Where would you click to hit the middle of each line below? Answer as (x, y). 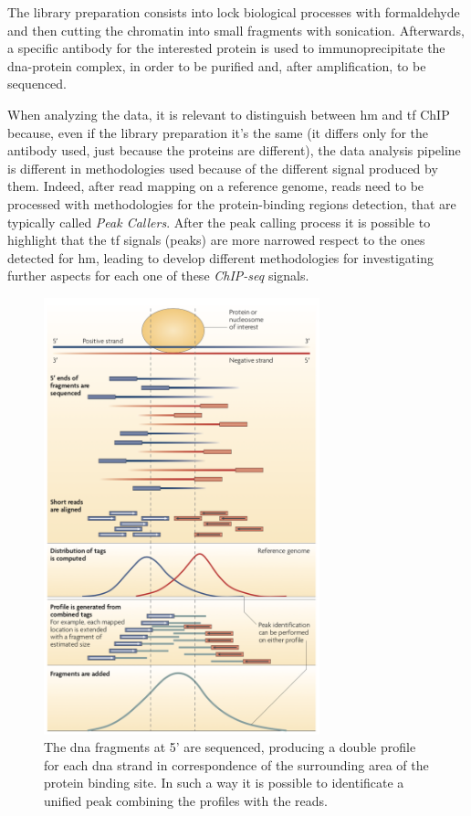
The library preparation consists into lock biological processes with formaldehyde (234, 12)
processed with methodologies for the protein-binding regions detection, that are (232, 203)
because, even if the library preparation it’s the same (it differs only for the (218, 132)
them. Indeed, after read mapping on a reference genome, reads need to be (216, 186)
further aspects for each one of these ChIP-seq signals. (158, 276)
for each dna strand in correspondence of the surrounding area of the (236, 764)
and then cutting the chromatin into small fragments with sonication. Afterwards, (236, 30)
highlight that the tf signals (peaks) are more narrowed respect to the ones (216, 240)
